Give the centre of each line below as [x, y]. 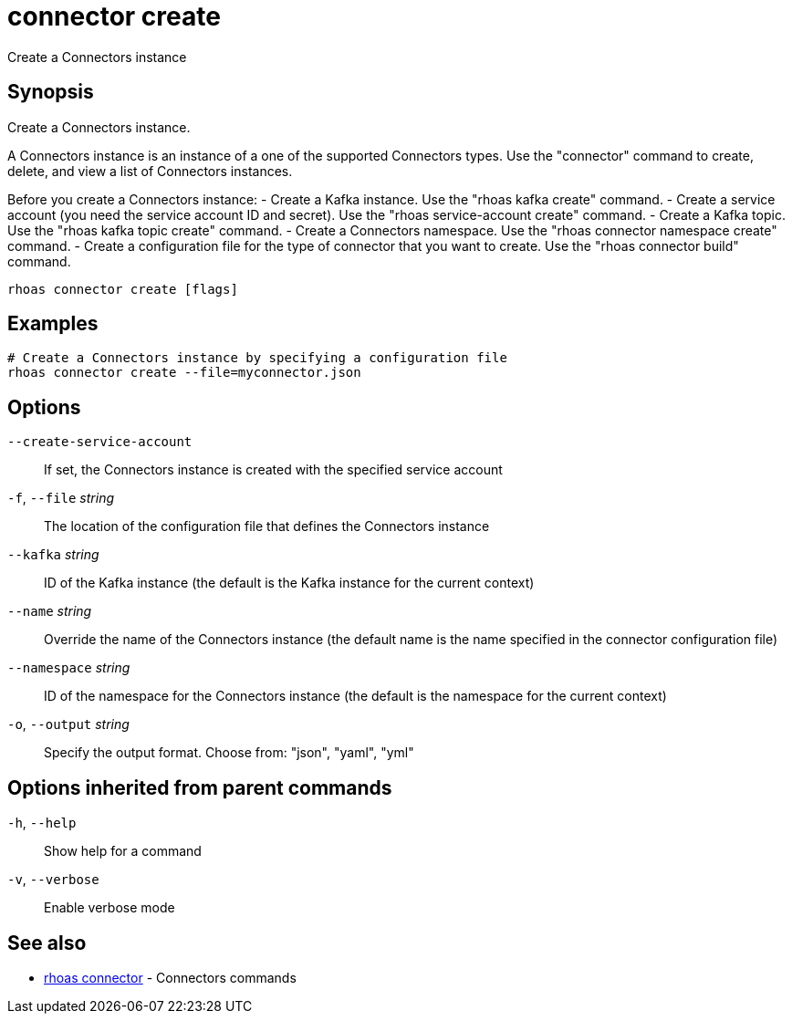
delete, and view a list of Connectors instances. [150, 171]
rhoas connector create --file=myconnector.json [184, 373]
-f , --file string [61, 498]
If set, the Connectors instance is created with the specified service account [273, 470]
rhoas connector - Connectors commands [170, 977]
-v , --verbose [53, 880]
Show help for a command [123, 851]
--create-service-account [100, 442]
